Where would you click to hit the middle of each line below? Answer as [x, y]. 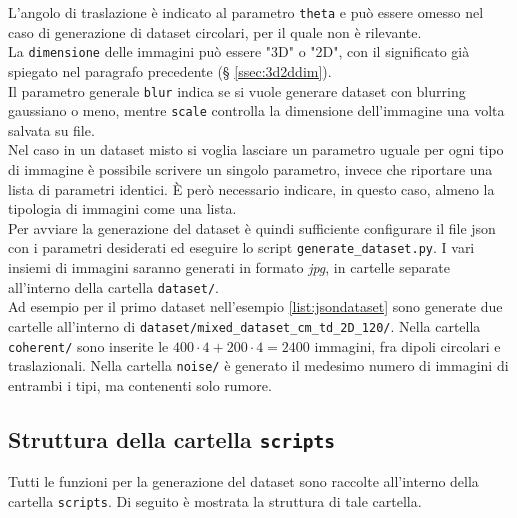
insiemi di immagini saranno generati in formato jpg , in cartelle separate [229, 267]
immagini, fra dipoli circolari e [407, 345]
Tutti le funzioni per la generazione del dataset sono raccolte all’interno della [243, 481]
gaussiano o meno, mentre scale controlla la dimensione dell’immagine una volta [256, 110]
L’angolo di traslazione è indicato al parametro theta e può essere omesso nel [246, 12]
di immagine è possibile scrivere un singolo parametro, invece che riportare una [250, 169]
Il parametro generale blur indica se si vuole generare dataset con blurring [237, 90]
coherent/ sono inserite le [88, 345]
